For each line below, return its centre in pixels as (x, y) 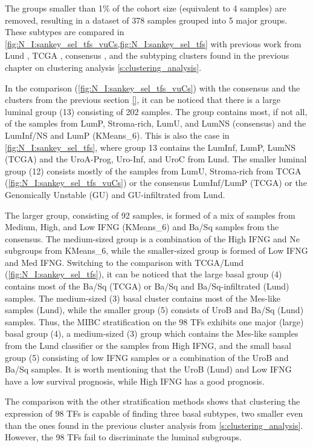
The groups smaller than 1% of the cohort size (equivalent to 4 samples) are (146, 8)
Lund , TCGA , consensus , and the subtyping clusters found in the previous (147, 55)
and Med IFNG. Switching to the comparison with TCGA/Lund (124, 262)
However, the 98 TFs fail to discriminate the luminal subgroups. (123, 437)
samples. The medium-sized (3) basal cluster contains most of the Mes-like (143, 298)
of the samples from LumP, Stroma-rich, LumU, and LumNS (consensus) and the (156, 123)
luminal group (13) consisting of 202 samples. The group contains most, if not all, (156, 111)
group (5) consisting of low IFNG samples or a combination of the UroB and (147, 357)
